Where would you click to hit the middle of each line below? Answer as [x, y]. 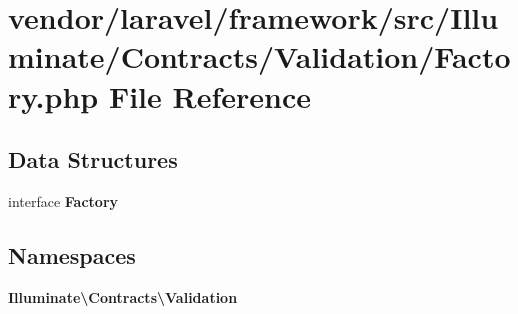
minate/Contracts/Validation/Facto [259, 56]
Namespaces [72, 254]
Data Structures [93, 159]
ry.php [53, 95]
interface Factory [63, 200]
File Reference [210, 95]
